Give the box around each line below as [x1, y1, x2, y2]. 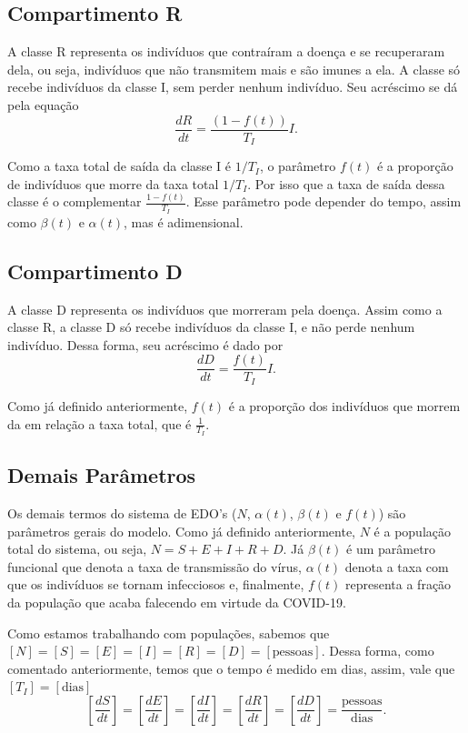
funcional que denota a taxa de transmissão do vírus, [7, 557, 302, 576]
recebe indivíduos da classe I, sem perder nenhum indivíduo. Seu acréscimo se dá [7, 77, 458, 96]
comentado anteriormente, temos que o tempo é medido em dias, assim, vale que [7, 658, 455, 678]
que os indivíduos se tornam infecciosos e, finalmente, [7, 575, 304, 594]
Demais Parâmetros [7, 461, 196, 489]
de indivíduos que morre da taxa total [7, 174, 219, 193]
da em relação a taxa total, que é [7, 414, 192, 433]
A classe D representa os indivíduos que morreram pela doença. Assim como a [7, 299, 443, 318]
